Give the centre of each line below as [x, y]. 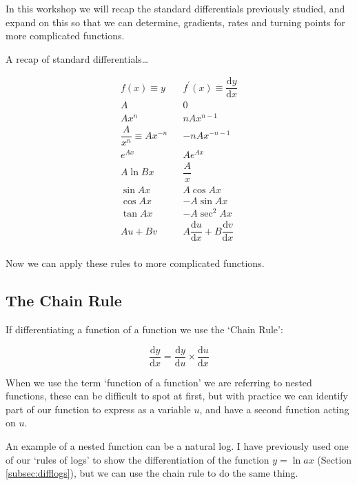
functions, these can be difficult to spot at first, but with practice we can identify [177, 396]
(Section [335, 459]
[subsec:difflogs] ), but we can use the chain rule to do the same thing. [152, 473]
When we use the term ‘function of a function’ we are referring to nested [159, 382]
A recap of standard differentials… [77, 58]
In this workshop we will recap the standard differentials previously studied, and [175, 8]
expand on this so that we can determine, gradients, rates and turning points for [175, 22]
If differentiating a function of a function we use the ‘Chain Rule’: [144, 329]
